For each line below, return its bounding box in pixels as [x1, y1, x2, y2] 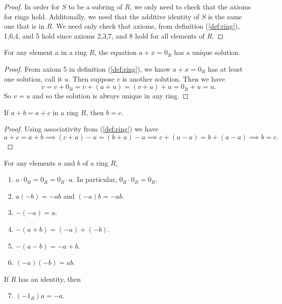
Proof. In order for [4, 1, 60, 11]
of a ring [82, 157, 108, 168]
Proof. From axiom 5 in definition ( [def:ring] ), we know [4, 63, 171, 74]
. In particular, [72, 174, 117, 184]
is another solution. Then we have [122, 73, 225, 84]
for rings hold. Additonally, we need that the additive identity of [4, 11, 199, 21]
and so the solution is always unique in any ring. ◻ [32, 90, 188, 101]
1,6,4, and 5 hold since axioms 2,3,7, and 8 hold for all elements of [4, 30, 205, 41]
